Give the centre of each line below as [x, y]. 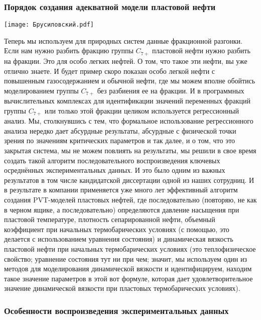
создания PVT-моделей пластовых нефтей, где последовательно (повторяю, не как [130, 199]
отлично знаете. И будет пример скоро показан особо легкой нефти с [110, 71]
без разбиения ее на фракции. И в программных [171, 90]
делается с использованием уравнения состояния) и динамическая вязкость [119, 239]
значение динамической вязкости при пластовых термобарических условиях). [122, 288]
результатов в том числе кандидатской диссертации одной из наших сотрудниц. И [129, 180]
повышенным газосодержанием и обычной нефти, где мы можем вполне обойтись [130, 81]
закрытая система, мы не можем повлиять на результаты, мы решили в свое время [130, 150]
